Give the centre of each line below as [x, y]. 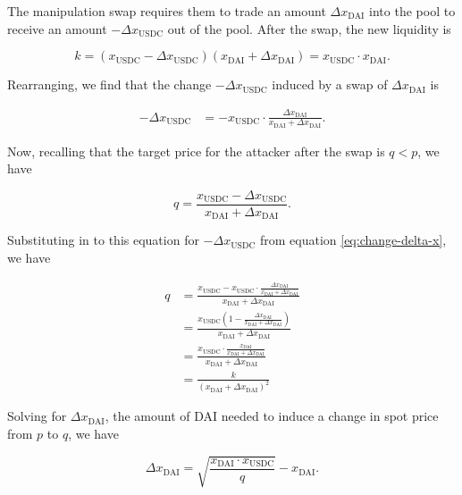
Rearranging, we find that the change [109, 84]
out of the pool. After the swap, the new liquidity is [309, 28]
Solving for [37, 416]
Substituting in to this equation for [103, 240]
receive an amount [57, 28]
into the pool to [412, 11]
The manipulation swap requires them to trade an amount [167, 11]
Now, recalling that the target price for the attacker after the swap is [196, 151]
